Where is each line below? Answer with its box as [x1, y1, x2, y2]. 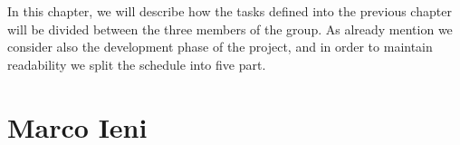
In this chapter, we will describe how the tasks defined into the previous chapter [7, 2, 452, 20]
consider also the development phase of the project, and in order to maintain [7, 37, 433, 56]
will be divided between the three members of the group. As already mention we [7, 19, 453, 38]
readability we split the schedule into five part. [7, 54, 266, 73]
